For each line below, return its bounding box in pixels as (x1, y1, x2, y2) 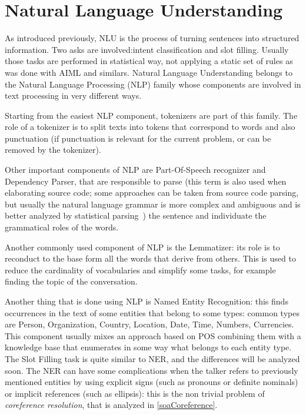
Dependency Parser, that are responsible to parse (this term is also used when (5, 175, 287, 187)
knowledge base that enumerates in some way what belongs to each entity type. (5, 341, 292, 353)
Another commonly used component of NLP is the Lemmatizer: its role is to (5, 240, 280, 253)
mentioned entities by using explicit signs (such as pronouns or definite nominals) (5, 376, 298, 388)
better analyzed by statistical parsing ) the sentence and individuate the (5, 209, 267, 222)
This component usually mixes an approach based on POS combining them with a (5, 329, 301, 342)
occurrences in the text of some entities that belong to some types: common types (5, 306, 300, 319)
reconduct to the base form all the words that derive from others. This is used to (5, 252, 296, 265)
